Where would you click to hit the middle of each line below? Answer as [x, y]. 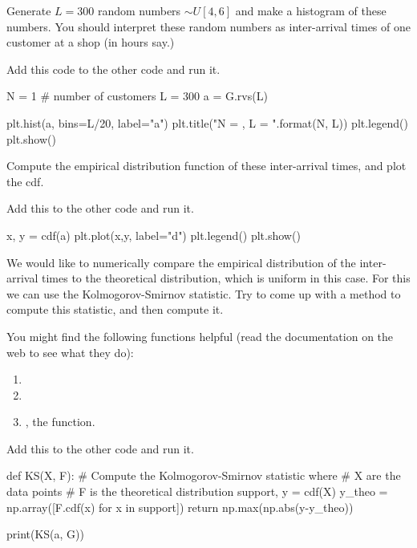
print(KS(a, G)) [46, 534]
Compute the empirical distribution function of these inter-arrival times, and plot [206, 166]
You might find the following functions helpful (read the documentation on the [200, 336]
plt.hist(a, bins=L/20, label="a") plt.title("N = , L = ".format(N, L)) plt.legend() [207, 122]
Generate [29, 10]
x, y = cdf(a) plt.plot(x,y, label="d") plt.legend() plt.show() [154, 235]
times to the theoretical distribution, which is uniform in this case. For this [226, 278]
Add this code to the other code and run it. [113, 69]
